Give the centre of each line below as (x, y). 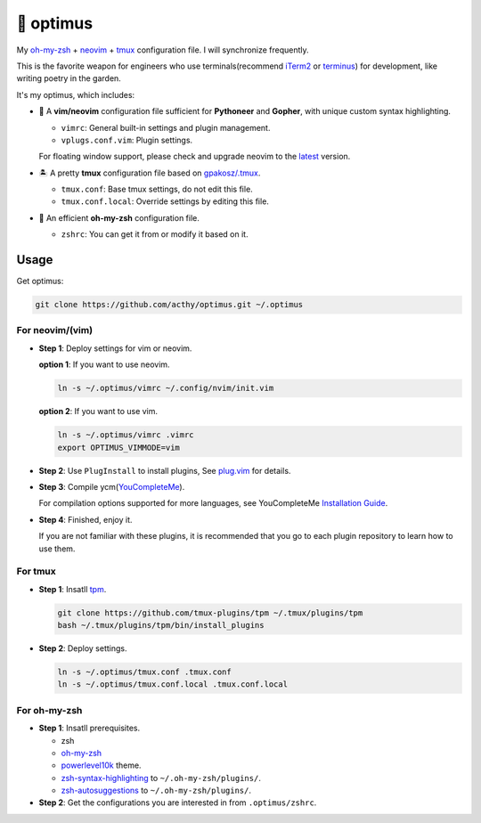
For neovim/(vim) (55, 330)
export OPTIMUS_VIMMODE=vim (118, 447)
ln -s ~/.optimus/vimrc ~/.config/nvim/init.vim (166, 388)
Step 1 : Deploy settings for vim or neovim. (115, 348)
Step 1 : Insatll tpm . (73, 589)
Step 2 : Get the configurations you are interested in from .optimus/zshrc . (178, 803)
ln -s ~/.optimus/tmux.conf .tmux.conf (144, 672)
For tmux (37, 572)
